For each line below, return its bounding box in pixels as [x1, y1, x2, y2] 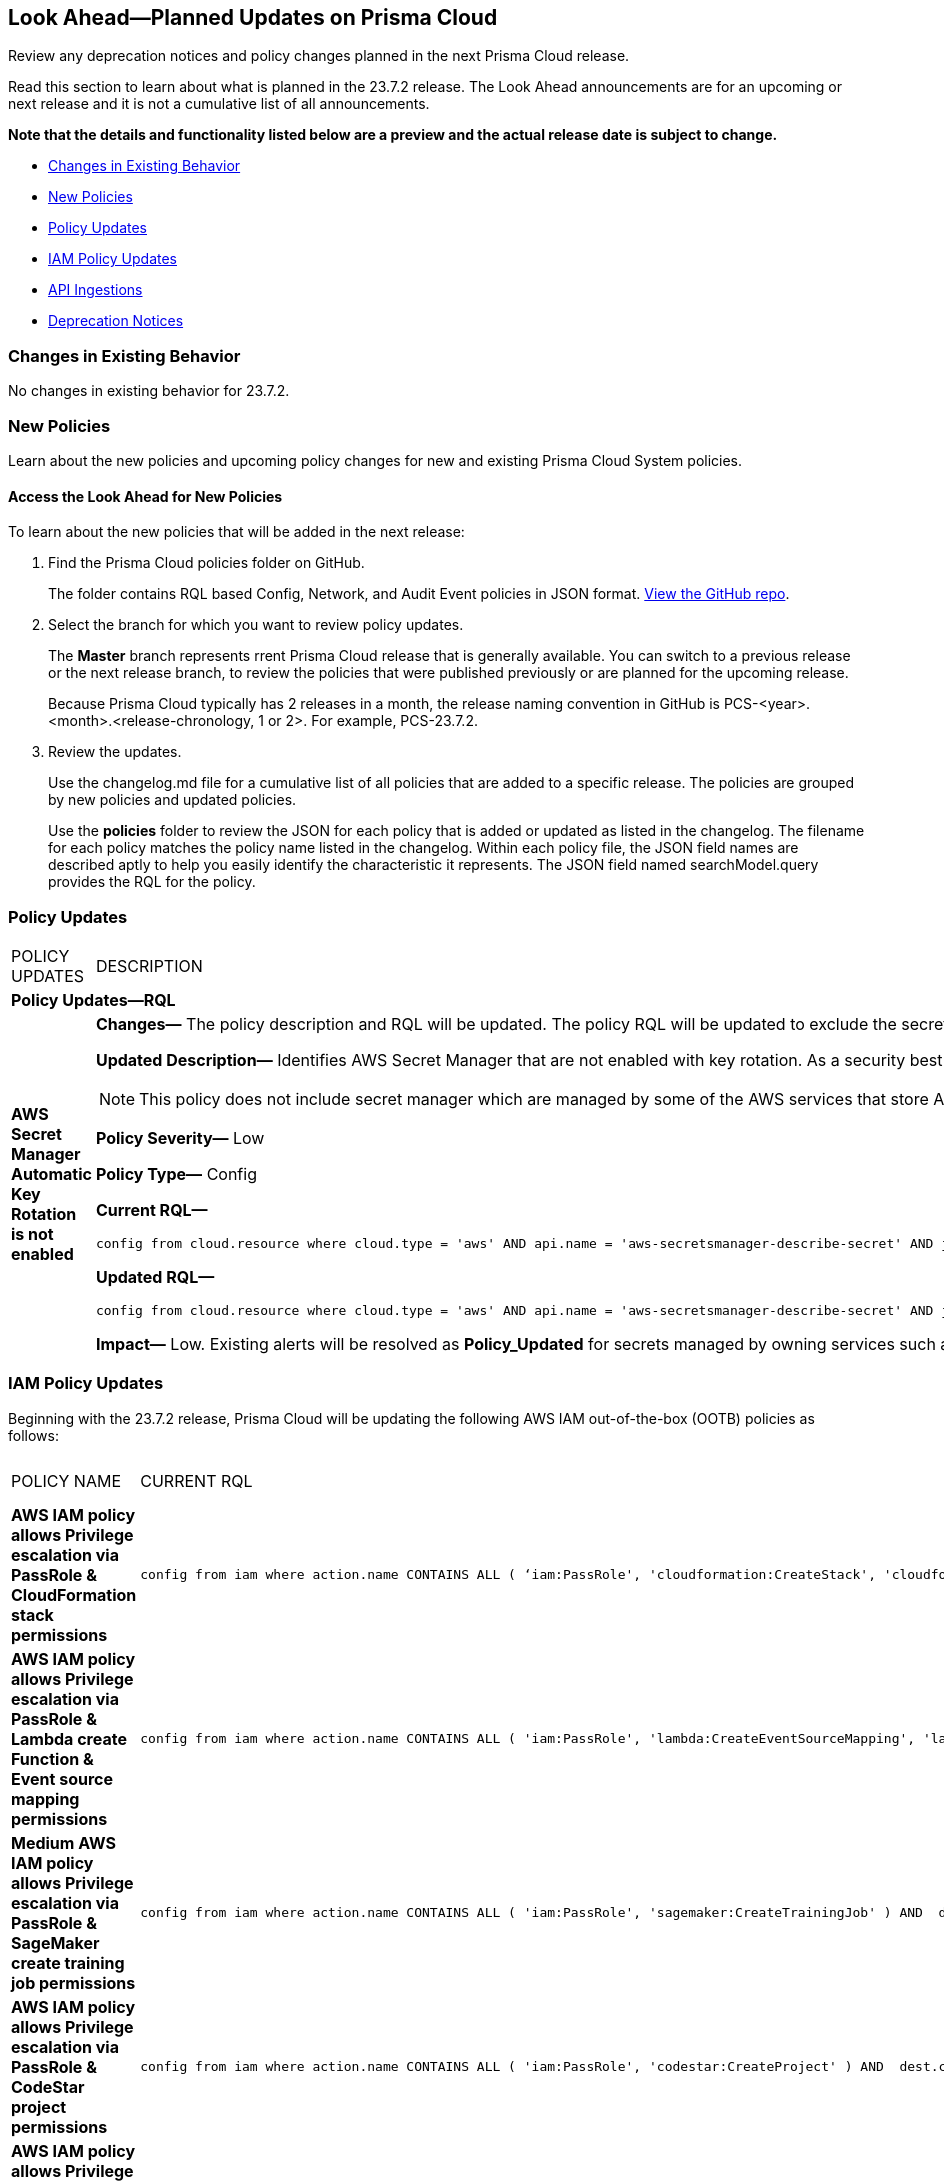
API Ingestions [48, 281, 143, 299]
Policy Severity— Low [95, 1127, 265, 1148]
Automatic [11, 1163, 92, 1184]
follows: [8, 1426, 59, 1444]
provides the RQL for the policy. [48, 873, 256, 891]
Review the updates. [48, 743, 182, 761]
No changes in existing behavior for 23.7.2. [8, 382, 290, 400]
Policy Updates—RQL [11, 989, 176, 1010]
